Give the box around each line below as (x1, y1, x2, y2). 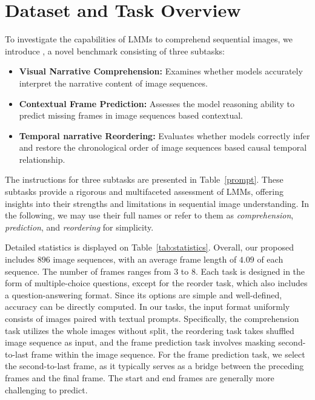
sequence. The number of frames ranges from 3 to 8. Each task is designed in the (5, 264, 305, 277)
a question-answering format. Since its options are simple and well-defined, (5, 288, 282, 301)
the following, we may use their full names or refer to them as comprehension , (5, 209, 294, 221)
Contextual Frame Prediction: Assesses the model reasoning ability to (19, 97, 295, 110)
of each (257, 253, 283, 266)
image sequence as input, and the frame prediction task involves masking (5, 336, 276, 349)
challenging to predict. (5, 383, 88, 396)
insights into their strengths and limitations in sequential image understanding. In (5, 197, 309, 209)
